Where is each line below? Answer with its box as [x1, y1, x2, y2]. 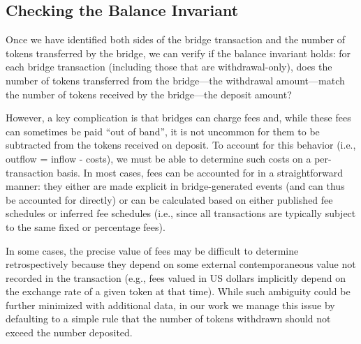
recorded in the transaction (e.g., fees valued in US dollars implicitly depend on [6, 270, 346, 285]
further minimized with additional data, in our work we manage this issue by [6, 297, 335, 312]
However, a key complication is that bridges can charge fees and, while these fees [6, 110, 351, 125]
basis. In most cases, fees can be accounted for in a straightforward [57, 165, 343, 179]
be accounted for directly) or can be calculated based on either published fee [6, 192, 333, 207]
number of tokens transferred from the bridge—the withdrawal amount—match [6, 73, 345, 87]
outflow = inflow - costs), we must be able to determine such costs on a [6, 151, 311, 165]
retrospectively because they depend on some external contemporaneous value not [6, 257, 356, 271]
